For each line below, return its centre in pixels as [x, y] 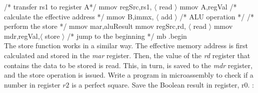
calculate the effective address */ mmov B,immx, [79, 16]
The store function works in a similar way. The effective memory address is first [126, 46]
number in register [32, 84]
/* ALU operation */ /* [217, 16]
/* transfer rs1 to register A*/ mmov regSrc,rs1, [78, 6]
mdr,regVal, [22, 36]
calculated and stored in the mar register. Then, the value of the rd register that [127, 55]
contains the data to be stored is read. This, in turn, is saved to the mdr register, [128, 65]
